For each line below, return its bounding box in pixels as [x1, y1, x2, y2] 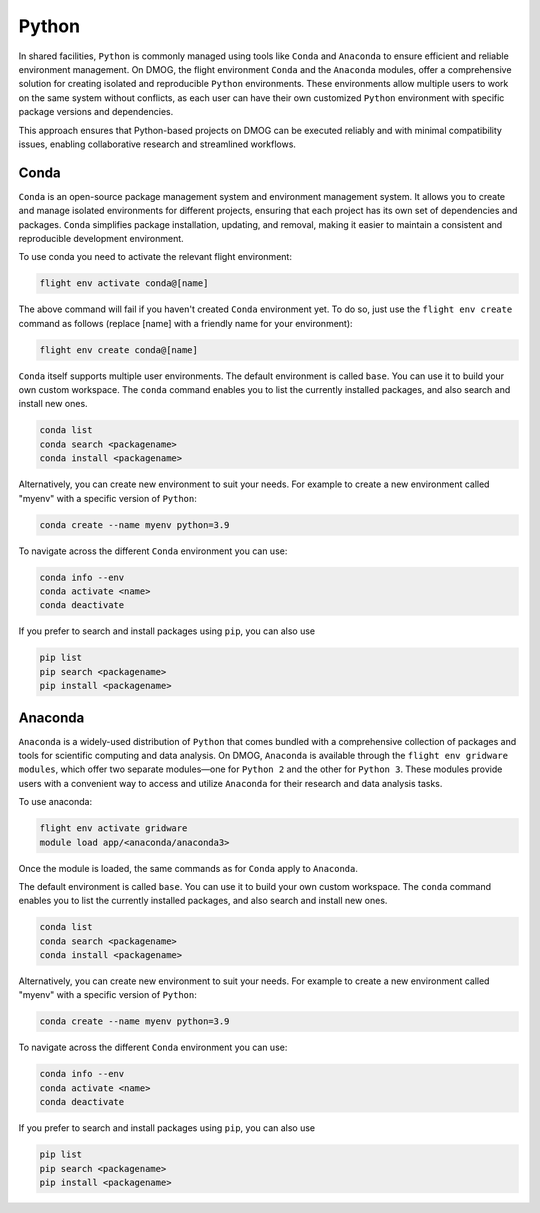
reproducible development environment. [18, 232, 184, 244]
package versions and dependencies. [18, 106, 174, 118]
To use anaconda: [18, 796, 93, 808]
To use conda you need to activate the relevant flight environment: [18, 251, 292, 263]
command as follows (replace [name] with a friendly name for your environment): [18, 317, 354, 329]
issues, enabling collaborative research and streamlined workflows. [18, 138, 297, 150]
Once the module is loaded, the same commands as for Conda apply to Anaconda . [18, 862, 359, 874]
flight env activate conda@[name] [39, 278, 209, 289]
